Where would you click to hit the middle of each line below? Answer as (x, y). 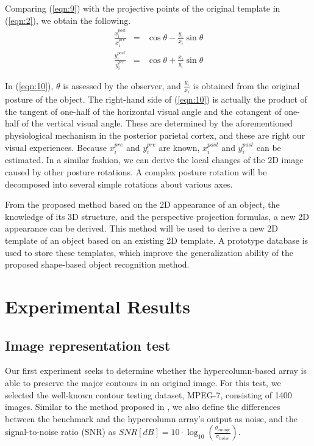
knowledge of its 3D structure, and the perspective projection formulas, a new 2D (157, 216)
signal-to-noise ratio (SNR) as (61, 432)
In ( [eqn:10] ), (29, 85)
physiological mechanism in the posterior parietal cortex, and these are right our (155, 135)
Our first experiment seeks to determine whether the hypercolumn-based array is (156, 371)
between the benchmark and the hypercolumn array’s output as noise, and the (151, 418)
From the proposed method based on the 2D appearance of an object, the (142, 204)
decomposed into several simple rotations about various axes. (119, 184)
